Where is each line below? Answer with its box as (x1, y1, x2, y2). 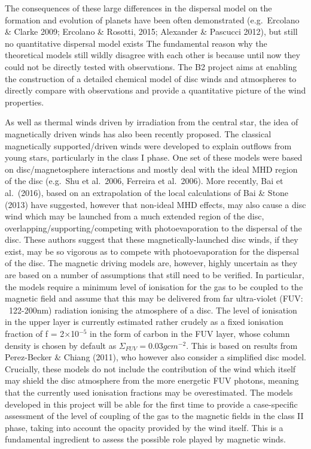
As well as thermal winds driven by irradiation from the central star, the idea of (5, 116, 298, 128)
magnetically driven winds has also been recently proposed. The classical (5, 127, 272, 140)
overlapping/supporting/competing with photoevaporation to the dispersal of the (5, 221, 302, 234)
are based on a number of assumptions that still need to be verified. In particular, (5, 269, 304, 281)
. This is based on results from (186, 339, 298, 351)
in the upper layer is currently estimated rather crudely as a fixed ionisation (5, 315, 283, 328)
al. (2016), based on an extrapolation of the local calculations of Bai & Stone (5, 186, 289, 198)
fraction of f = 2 (5, 327, 65, 340)
